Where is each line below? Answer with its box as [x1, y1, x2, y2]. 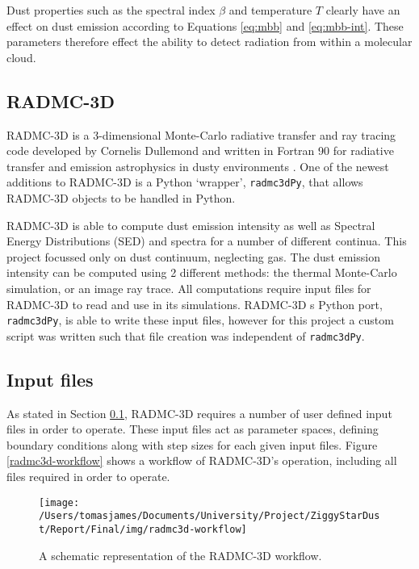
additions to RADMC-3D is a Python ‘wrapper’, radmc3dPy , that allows [6, 174, 363, 190]
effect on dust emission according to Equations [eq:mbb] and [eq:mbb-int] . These [6, 17, 404, 34]
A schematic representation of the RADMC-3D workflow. [39, 546, 322, 563]
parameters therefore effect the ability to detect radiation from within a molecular [6, 33, 413, 50]
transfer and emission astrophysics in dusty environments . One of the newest [6, 157, 389, 174]
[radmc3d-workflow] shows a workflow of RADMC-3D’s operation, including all [6, 452, 397, 469]
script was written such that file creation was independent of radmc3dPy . [6, 327, 365, 344]
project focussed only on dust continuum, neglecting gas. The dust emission [6, 248, 380, 265]
